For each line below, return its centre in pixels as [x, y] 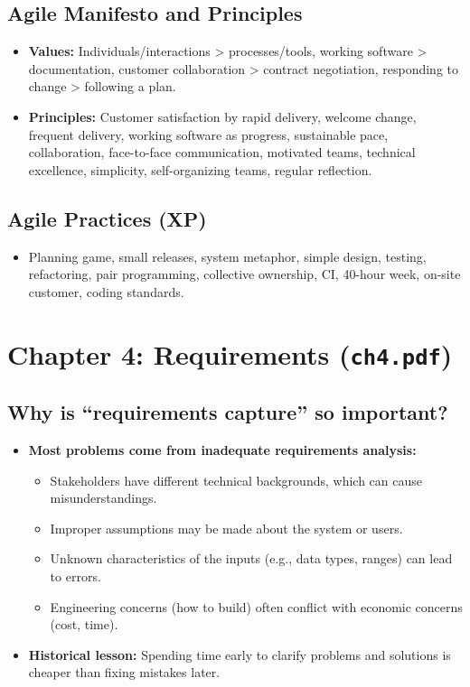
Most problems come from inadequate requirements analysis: [222, 450]
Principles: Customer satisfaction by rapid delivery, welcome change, [222, 116]
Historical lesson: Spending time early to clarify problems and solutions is [240, 654]
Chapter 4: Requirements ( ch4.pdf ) [230, 353]
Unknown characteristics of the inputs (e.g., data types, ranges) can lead [251, 558]
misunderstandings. [103, 498]
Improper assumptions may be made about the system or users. [226, 528]
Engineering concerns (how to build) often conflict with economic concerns [256, 606]
